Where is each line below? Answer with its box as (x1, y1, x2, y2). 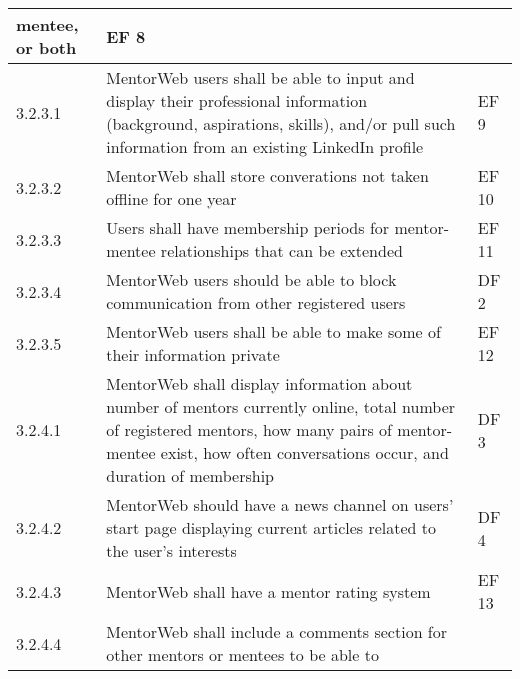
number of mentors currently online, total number (106, 395, 456, 418)
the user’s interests (106, 539, 237, 562)
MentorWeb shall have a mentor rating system (106, 579, 431, 603)
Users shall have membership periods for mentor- (106, 216, 450, 239)
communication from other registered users (106, 291, 406, 314)
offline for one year (106, 187, 237, 210)
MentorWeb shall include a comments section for (106, 620, 448, 643)
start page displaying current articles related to (106, 516, 437, 539)
